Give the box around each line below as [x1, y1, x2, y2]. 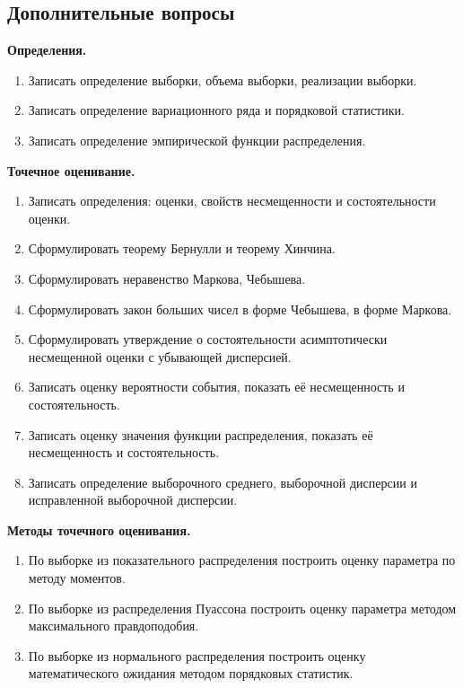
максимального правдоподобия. [28, 616, 199, 635]
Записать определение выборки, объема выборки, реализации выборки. [28, 70, 417, 89]
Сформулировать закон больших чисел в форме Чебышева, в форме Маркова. [28, 299, 452, 318]
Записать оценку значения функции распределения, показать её [28, 425, 373, 444]
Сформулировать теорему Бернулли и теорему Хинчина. [28, 239, 336, 258]
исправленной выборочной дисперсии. [28, 490, 238, 509]
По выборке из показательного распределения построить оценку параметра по [28, 551, 456, 569]
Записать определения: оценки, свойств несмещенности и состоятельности [28, 191, 436, 210]
